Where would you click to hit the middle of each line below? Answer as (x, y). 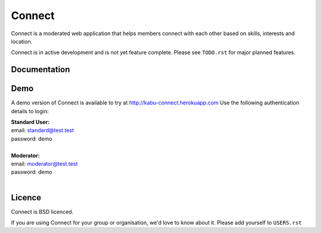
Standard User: (30, 122)
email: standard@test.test (42, 131)
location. (22, 41)
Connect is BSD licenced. (42, 212)
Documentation (41, 69)
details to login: (30, 111)
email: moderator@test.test (44, 163)
